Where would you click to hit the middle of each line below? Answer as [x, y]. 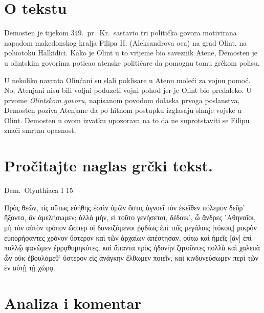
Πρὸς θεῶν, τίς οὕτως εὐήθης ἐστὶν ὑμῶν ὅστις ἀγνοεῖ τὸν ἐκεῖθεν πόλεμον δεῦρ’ [125, 207]
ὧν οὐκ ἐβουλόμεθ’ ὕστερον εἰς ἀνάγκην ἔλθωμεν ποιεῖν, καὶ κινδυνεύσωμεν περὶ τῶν [131, 257]
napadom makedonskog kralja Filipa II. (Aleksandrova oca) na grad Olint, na [126, 42]
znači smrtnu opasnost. [40, 130]
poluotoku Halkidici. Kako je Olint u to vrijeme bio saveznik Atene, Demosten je [131, 53]
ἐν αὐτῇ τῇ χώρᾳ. [30, 268]
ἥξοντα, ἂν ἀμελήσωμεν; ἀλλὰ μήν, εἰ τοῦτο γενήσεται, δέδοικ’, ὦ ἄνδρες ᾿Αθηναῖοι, [130, 217]
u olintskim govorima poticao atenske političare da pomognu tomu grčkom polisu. [132, 62]
